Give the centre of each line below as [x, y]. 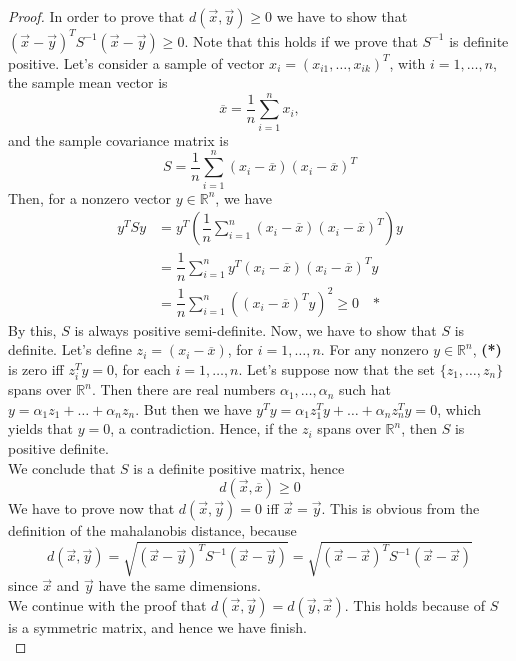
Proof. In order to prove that [96, 16]
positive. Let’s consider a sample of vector [136, 62]
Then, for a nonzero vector [90, 197]
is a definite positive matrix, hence [239, 467]
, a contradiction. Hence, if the [204, 428]
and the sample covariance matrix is [118, 139]
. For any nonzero [374, 349]
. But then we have [193, 408]
